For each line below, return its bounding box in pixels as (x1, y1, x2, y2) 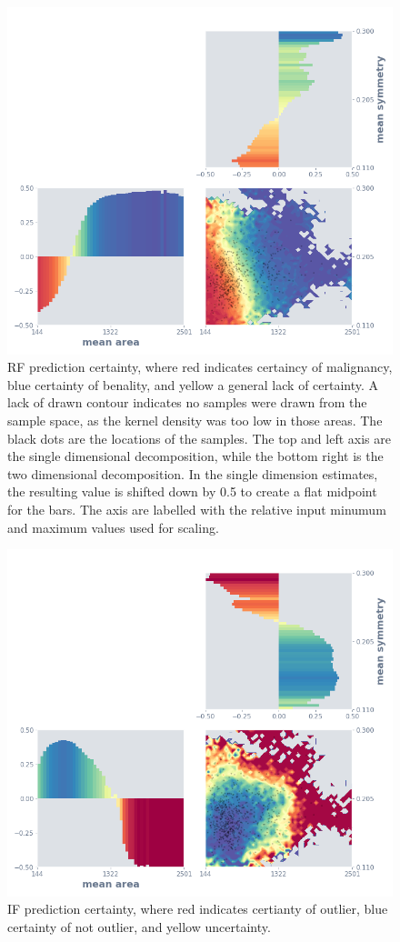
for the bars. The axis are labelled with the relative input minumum (7, 499, 386, 518)
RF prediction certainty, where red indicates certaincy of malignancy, (7, 357, 393, 376)
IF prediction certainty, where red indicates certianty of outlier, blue (7, 899, 388, 918)
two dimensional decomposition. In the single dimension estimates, (7, 464, 378, 483)
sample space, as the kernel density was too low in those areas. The (7, 410, 383, 429)
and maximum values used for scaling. (7, 517, 219, 536)
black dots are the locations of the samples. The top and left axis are (7, 428, 391, 447)
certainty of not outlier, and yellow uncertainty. (7, 917, 271, 936)
